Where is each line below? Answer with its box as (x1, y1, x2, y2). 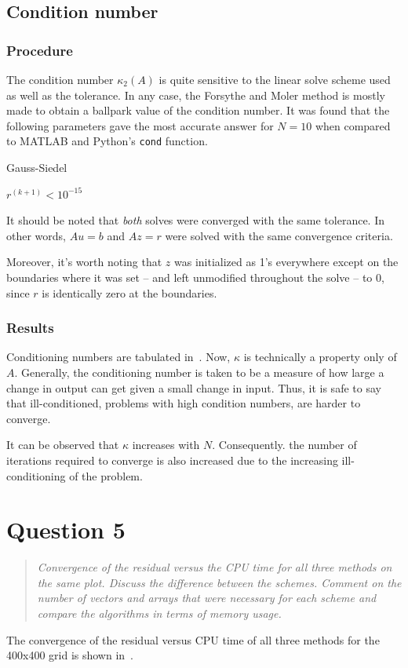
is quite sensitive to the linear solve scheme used (158, 71, 391, 87)
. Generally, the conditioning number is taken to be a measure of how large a (14, 364, 384, 380)
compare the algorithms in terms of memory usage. (37, 605, 282, 622)
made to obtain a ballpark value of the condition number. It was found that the (6, 102, 390, 119)
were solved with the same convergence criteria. (165, 227, 393, 243)
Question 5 (6, 513, 126, 546)
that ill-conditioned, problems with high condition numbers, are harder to (6, 395, 361, 411)
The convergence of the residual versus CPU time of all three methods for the (6, 631, 380, 648)
